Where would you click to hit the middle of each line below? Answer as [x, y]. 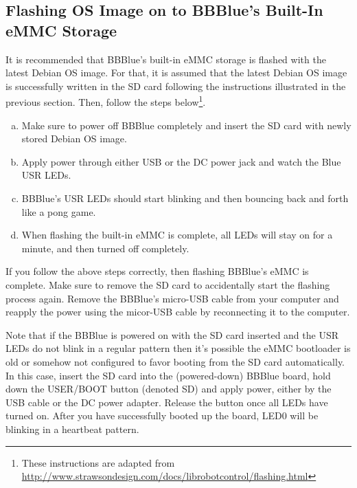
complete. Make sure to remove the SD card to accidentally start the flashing [168, 284]
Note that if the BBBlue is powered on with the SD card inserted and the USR [172, 334]
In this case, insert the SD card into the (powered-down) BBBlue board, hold [168, 375]
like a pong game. [59, 211]
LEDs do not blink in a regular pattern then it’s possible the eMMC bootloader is [178, 348]
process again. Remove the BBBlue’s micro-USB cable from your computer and [172, 298]
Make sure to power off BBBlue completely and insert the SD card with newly [186, 125]
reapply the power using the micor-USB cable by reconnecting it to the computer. [178, 312]
